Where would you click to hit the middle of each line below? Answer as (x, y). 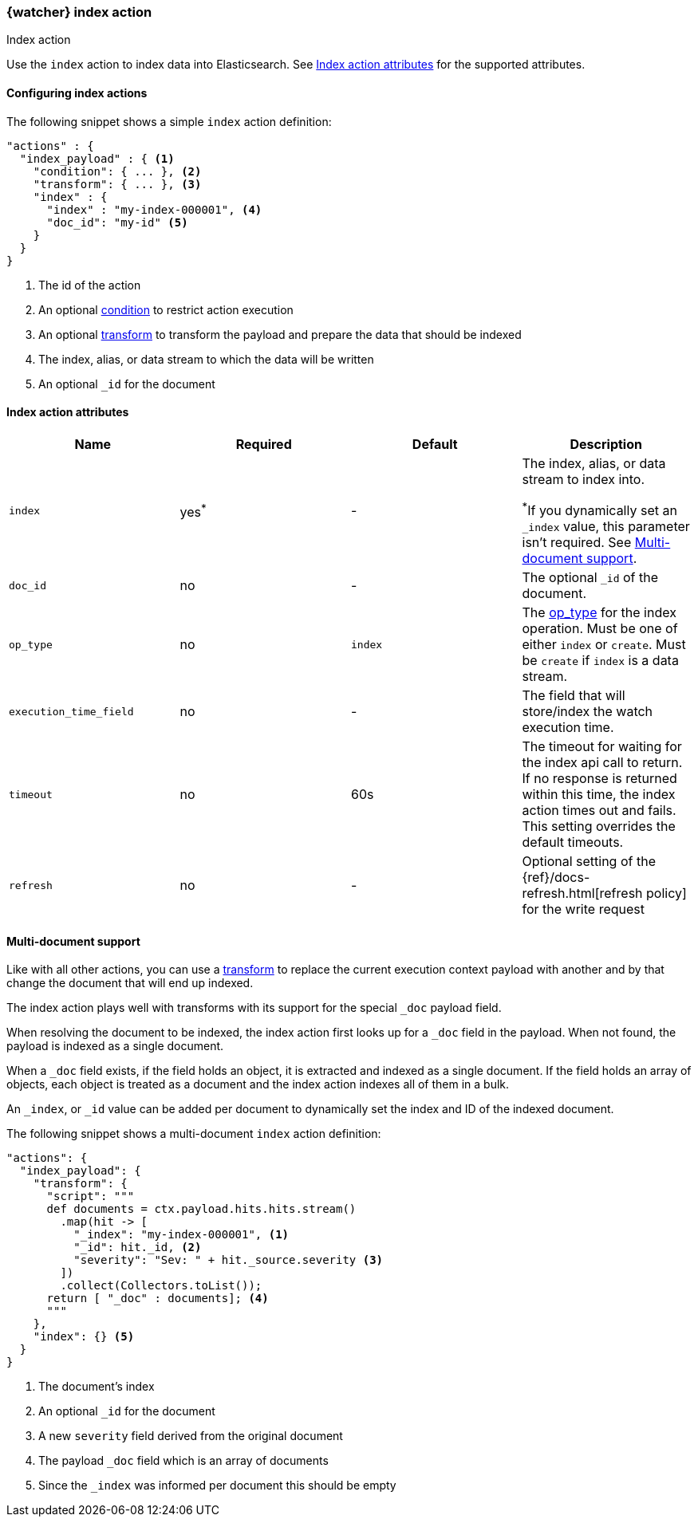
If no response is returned (599, 779)
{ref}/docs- (556, 878)
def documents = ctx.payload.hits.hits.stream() (201, 1209)
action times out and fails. (599, 811)
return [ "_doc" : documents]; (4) (158, 1299)
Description (606, 444)
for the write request (583, 909)
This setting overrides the (599, 826)
